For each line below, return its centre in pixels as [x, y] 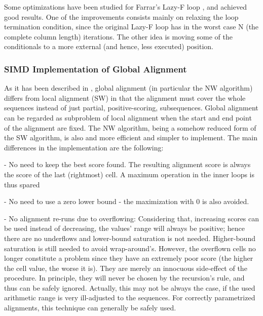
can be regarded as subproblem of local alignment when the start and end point [128, 117]
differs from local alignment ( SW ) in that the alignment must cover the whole [125, 97]
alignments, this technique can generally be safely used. [90, 308]
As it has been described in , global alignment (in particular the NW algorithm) [128, 88]
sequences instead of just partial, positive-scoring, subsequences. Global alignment [131, 108]
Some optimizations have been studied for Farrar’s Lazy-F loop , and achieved [125, 7]
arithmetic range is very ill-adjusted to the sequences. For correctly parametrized [130, 298]
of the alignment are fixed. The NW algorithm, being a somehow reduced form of [130, 127]
